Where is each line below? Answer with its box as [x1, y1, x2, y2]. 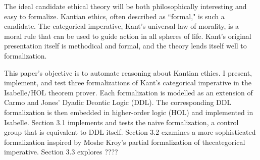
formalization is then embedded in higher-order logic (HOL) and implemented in [4, 106, 253, 117]
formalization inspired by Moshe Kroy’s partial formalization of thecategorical [4, 136, 245, 147]
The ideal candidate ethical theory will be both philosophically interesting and [4, 1, 247, 11]
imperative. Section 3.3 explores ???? [4, 146, 118, 157]
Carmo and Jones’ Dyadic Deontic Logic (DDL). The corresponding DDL [4, 97, 232, 108]
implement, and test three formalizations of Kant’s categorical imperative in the [4, 77, 251, 88]
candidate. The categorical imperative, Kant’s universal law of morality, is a [4, 21, 239, 31]
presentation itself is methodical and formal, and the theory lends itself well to [4, 40, 247, 51]
